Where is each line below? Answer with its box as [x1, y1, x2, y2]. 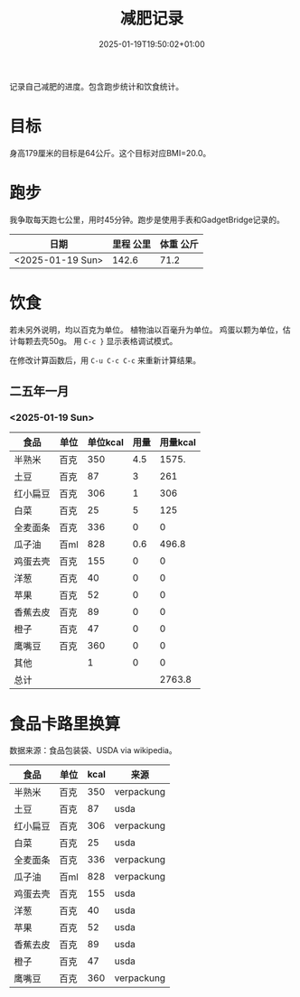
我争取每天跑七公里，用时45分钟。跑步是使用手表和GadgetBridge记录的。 [9, 214, 285, 225]
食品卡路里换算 [9, 713, 121, 734]
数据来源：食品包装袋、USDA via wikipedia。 [9, 745, 178, 756]
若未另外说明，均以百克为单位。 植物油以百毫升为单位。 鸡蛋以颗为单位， [9, 324, 283, 335]
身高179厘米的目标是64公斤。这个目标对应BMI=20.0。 [9, 147, 211, 158]
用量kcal [159, 436, 197, 449]
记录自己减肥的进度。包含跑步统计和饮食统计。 [9, 80, 183, 91]
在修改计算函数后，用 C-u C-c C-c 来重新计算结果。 [9, 354, 202, 366]
